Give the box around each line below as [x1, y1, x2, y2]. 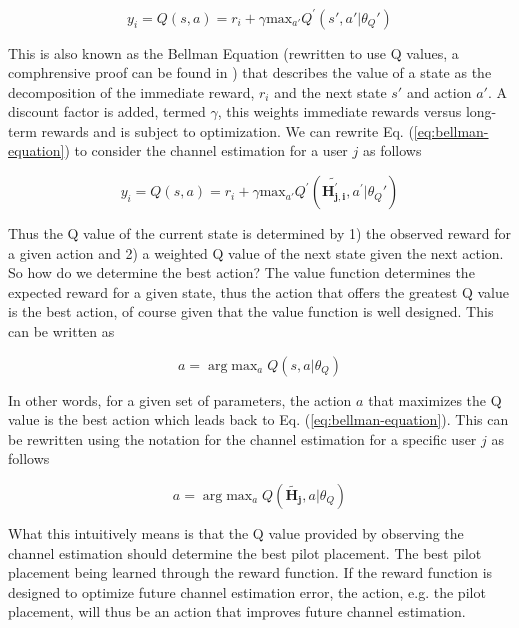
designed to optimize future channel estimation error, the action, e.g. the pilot [8, 581, 486, 602]
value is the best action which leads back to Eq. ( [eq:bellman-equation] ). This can [8, 409, 509, 430]
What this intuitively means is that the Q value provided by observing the [8, 523, 464, 543]
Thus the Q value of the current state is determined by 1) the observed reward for [8, 223, 511, 244]
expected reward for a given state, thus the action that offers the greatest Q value [8, 281, 509, 302]
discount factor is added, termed [8, 101, 206, 122]
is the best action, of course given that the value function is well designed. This [8, 301, 494, 322]
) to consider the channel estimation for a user [64, 140, 348, 161]
